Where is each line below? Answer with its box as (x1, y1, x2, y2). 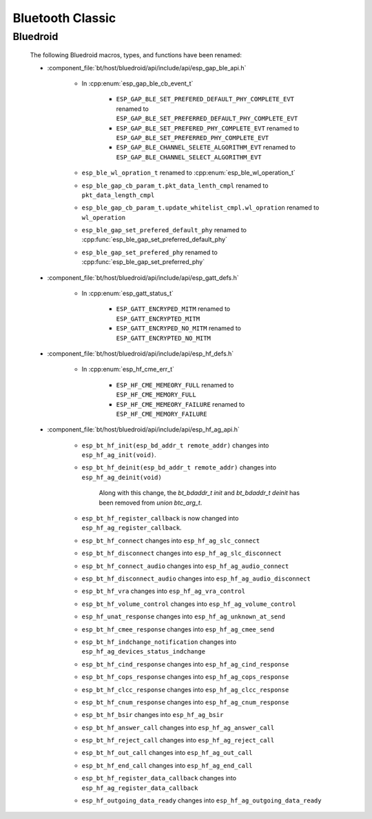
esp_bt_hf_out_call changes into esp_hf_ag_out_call (81, 749, 253, 757)
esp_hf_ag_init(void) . (81, 451, 156, 459)
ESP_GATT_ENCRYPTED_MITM (116, 314, 200, 323)
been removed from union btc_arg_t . (99, 498, 203, 507)
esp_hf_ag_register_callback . (81, 524, 182, 532)
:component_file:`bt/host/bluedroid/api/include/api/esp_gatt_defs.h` (47, 273, 239, 282)
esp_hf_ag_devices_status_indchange (81, 648, 206, 656)
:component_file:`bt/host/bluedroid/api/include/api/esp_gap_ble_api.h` (47, 63, 247, 72)
